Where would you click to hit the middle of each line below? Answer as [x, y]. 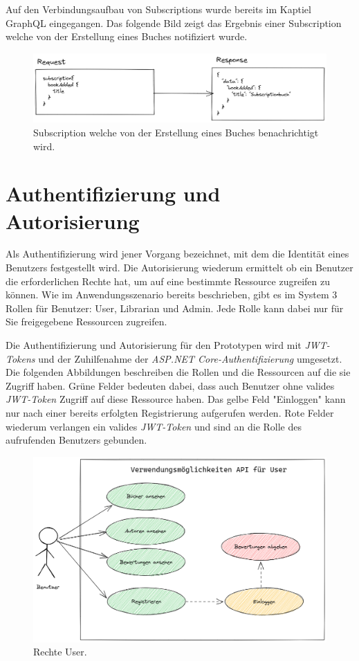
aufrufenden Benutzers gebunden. [76, 440]
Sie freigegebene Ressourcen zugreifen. [86, 322]
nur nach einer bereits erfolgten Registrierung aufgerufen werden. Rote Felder [170, 413]
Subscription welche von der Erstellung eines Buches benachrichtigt [176, 132]
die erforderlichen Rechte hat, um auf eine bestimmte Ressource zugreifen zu [168, 281]
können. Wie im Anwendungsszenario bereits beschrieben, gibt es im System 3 [172, 295]
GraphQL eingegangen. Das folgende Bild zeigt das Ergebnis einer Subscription [174, 22]
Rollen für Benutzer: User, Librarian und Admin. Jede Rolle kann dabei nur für [175, 308]
